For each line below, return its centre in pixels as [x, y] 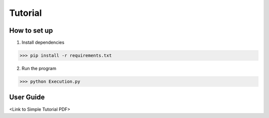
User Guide [27, 97]
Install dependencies [43, 43]
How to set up [31, 30]
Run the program [39, 68]
